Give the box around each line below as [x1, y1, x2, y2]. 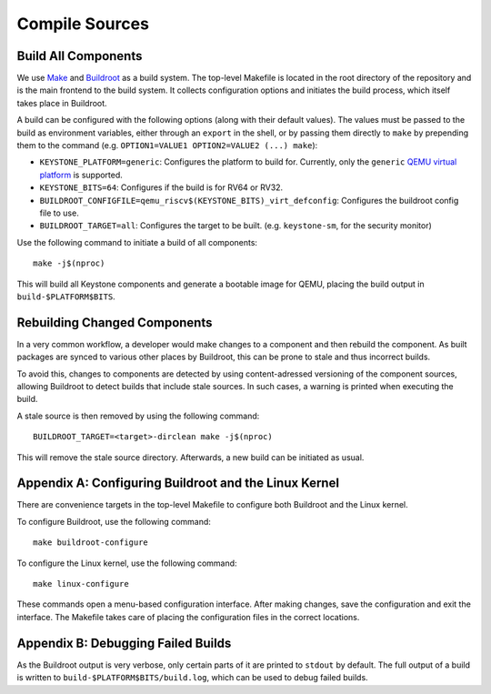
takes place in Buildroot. [16, 97, 108, 108]
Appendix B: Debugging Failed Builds [16, 635, 232, 650]
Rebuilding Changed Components [16, 315, 213, 330]
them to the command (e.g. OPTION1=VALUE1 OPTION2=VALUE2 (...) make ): [16, 140, 318, 151]
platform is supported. [39, 169, 123, 180]
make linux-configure [33, 578, 129, 589]
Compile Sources [16, 14, 150, 34]
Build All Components [16, 48, 143, 64]
